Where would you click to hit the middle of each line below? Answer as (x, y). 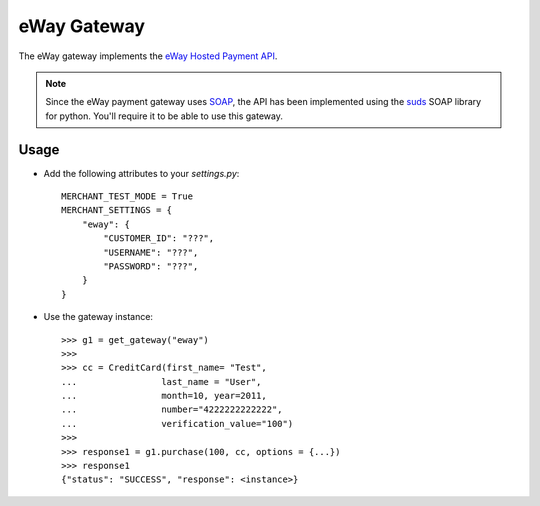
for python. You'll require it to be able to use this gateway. (164, 116)
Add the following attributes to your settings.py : (141, 173)
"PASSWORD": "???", (151, 266)
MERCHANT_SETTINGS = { (117, 210)
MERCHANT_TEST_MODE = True (127, 196)
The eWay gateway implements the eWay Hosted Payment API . (148, 56)
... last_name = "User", (161, 381)
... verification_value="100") (177, 423)
